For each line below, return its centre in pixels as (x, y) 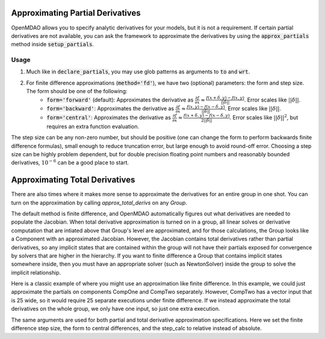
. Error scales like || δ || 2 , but (264, 117)
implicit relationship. (36, 272)
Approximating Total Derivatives (73, 180)
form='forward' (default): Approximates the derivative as (120, 100)
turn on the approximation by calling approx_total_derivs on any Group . (99, 203)
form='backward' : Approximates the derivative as (110, 109)
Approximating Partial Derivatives (76, 13)
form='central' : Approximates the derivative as (109, 118)
